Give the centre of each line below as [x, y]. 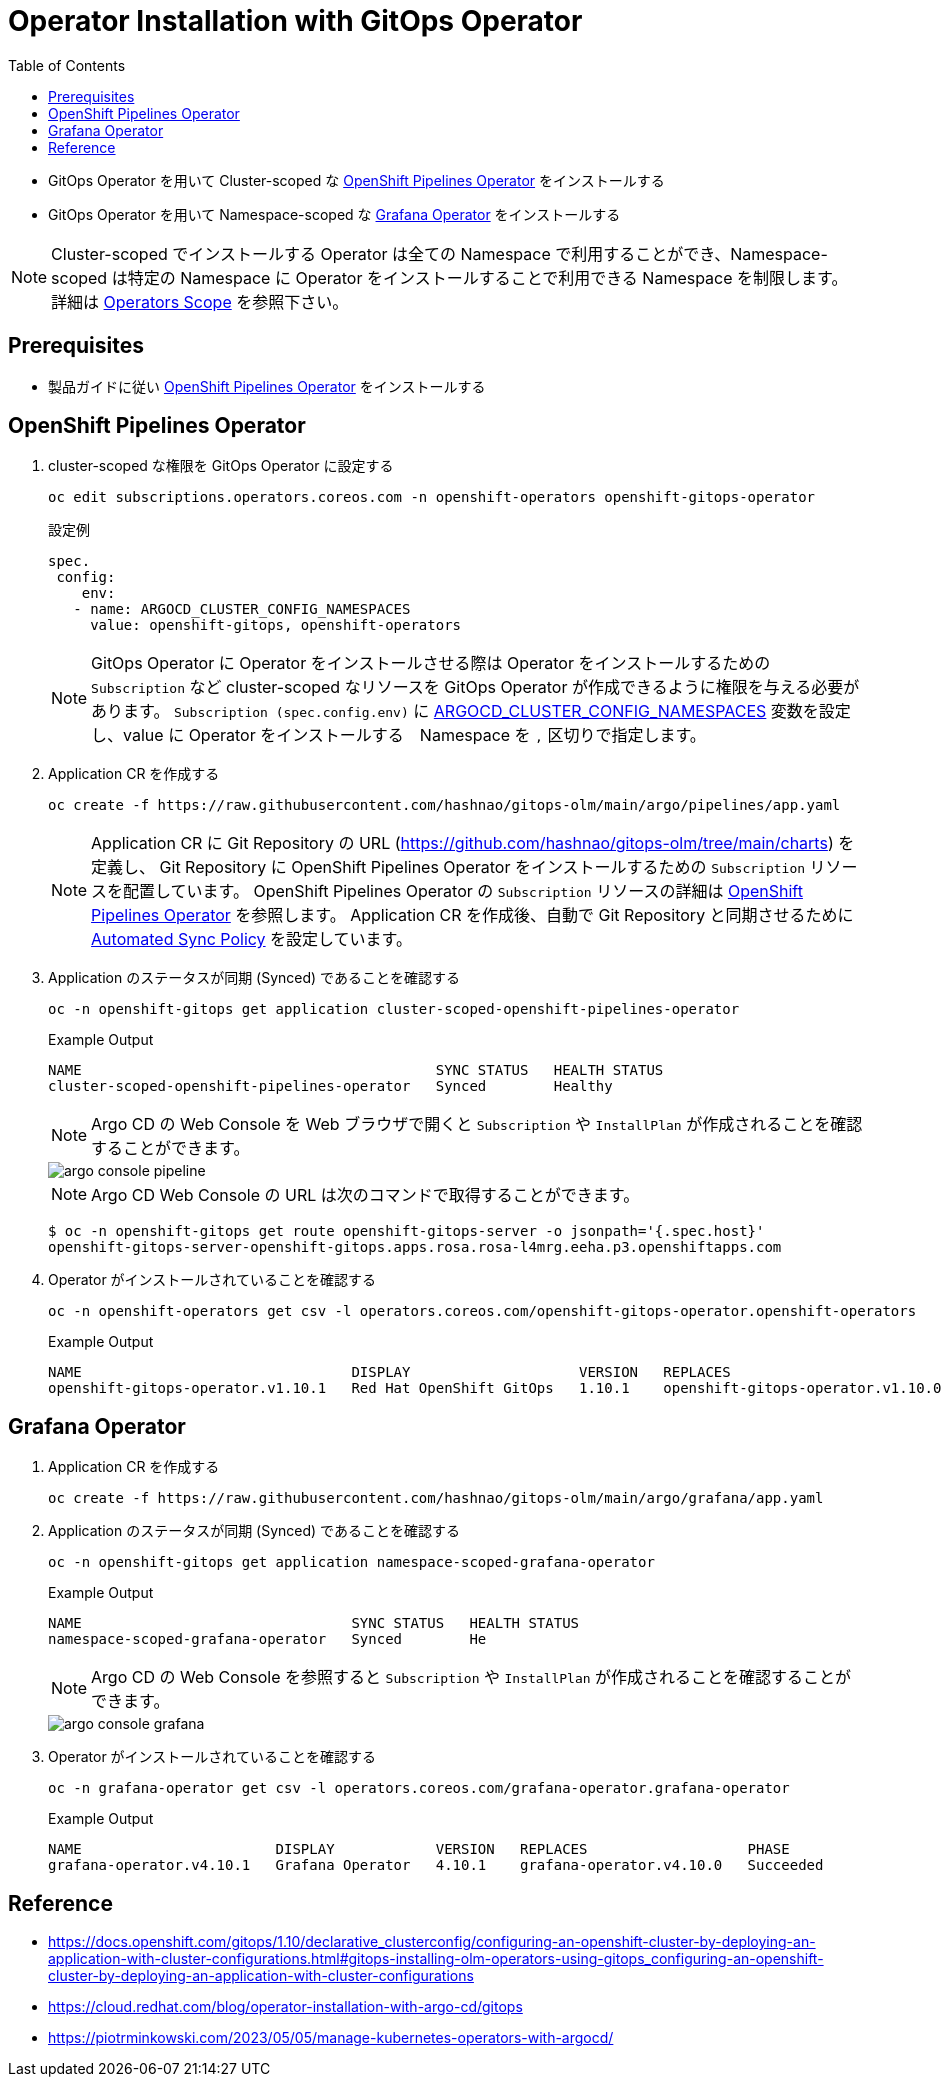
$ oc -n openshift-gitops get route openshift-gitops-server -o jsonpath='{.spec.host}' [406, 1231]
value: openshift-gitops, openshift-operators [276, 625]
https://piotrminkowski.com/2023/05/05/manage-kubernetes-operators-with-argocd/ [331, 2038]
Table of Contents [67, 65]
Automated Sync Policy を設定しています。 [252, 939]
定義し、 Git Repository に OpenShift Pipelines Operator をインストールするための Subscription [448, 867]
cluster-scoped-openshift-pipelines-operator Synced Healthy [330, 1086]
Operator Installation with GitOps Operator [295, 21]
